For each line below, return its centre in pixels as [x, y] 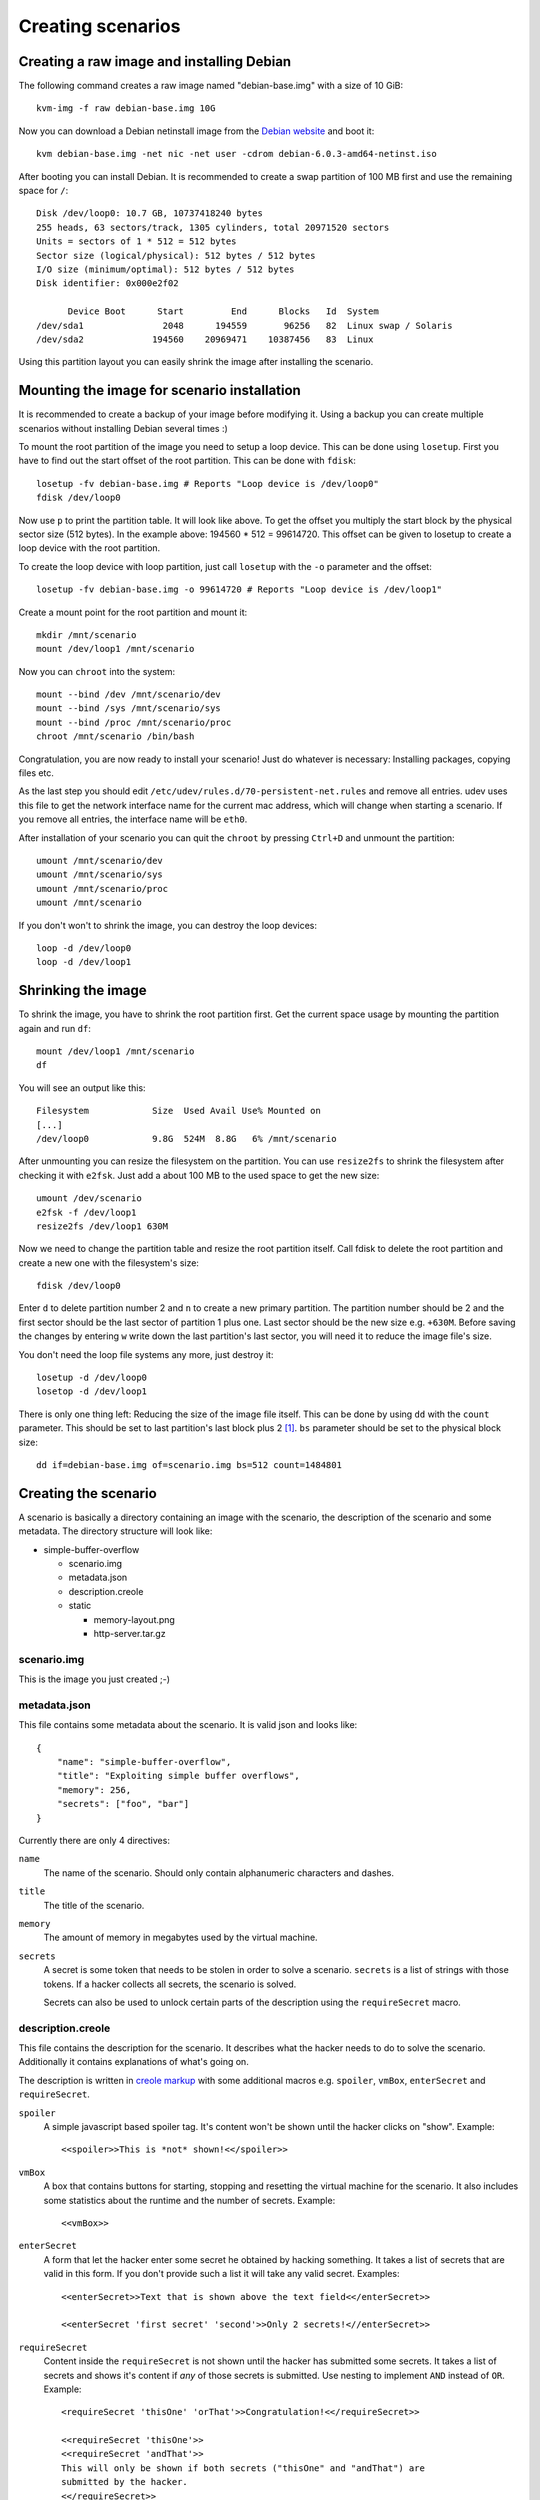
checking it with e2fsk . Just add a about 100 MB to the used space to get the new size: [199, 1175]
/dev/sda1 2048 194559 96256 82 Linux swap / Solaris [244, 325]
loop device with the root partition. [89, 548]
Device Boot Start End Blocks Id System [223, 311]
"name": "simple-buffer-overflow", [144, 1762]
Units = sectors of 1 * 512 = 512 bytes [136, 241]
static [80, 1606]
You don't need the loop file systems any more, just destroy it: [146, 1354]
